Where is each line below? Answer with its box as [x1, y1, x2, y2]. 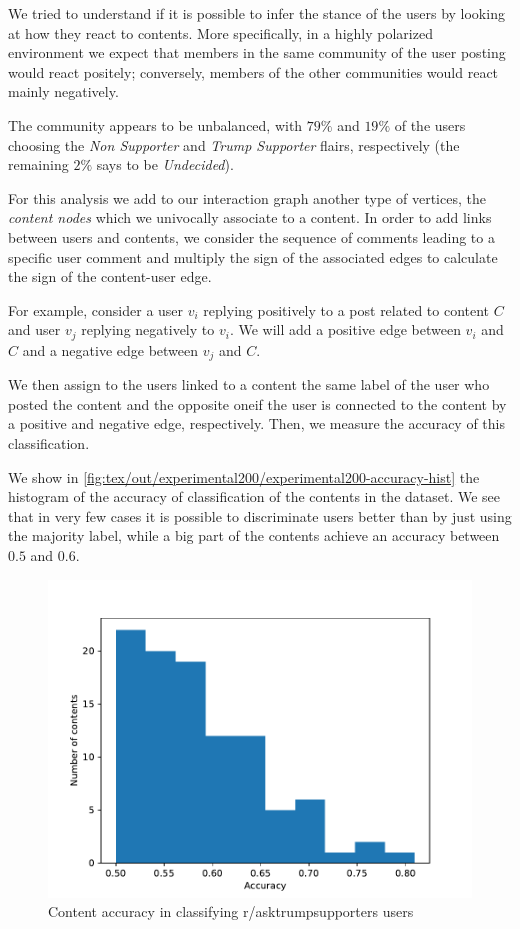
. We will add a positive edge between [229, 319, 461, 340]
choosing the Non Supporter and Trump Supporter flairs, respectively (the [8, 134, 460, 155]
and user [8, 319, 61, 340]
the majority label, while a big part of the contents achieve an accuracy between [8, 525, 500, 546]
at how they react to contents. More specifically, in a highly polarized [8, 22, 433, 43]
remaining [8, 154, 69, 175]
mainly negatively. [8, 81, 119, 102]
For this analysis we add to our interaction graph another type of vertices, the [8, 187, 486, 208]
